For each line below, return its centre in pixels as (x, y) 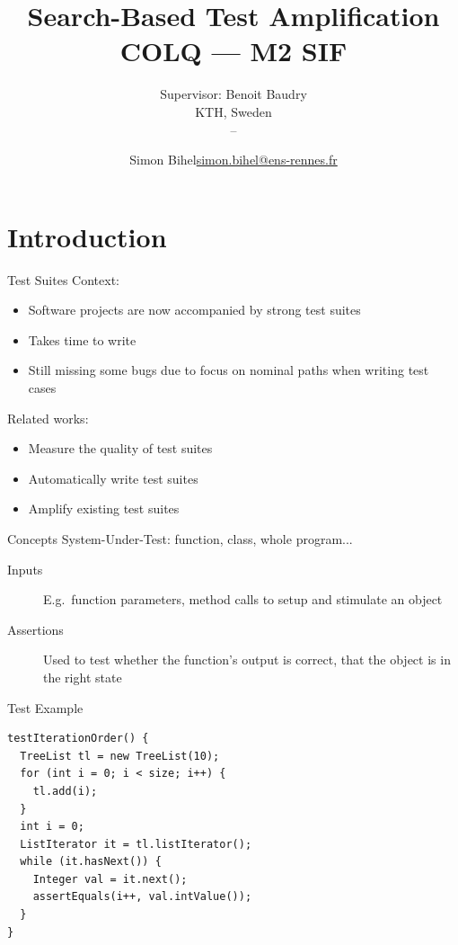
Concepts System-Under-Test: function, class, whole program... (180, 538)
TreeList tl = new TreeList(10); (120, 756)
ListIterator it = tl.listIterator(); (136, 844)
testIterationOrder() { (78, 739)
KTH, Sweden (233, 111)
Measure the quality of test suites (120, 448)
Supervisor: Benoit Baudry (233, 94)
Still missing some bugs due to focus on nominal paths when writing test (229, 370)
